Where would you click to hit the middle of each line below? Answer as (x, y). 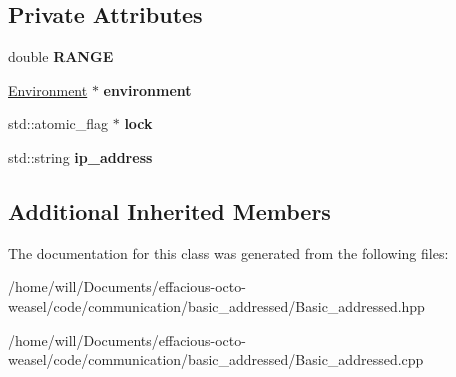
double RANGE (61, 56)
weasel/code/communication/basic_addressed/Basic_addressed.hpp (216, 305)
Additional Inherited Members (169, 210)
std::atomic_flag (58, 123)
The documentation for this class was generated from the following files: (228, 252)
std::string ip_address (80, 156)
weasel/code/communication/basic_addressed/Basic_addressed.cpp (216, 359)
